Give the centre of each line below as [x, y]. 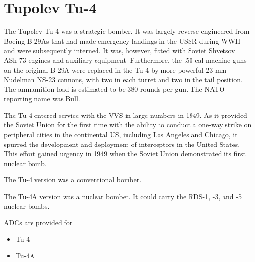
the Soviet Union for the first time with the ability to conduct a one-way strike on [128, 125]
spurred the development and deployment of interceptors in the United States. [122, 144]
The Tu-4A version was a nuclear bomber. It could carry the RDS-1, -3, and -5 [123, 196]
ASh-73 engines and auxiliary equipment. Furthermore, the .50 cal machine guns [125, 60]
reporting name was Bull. [42, 99]
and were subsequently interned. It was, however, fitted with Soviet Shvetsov [120, 50]
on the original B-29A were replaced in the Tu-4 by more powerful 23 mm [115, 70]
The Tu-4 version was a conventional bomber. [73, 180]
